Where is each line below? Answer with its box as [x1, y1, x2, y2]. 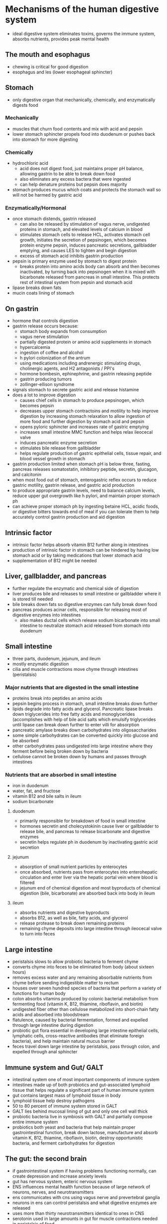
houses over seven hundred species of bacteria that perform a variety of [12, 985, 162, 991]
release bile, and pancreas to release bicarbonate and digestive [19, 829, 150, 835]
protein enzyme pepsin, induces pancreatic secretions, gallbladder [19, 242, 157, 248]
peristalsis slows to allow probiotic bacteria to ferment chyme [12, 958, 139, 964]
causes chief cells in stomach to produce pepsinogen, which [19, 397, 145, 403]
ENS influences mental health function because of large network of [12, 1184, 151, 1190]
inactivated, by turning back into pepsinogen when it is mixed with [19, 269, 156, 275]
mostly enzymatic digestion [12, 660, 69, 667]
